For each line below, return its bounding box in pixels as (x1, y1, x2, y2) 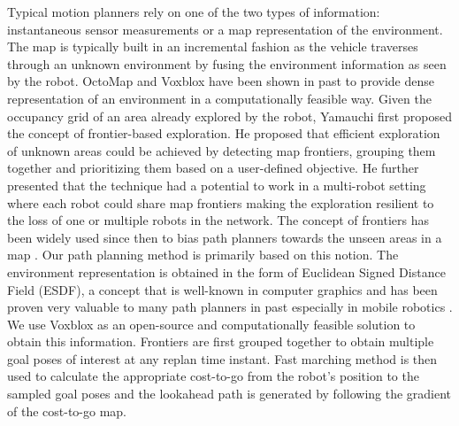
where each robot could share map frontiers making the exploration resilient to (7, 193, 434, 212)
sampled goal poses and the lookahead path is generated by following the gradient (7, 384, 452, 403)
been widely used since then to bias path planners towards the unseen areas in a (7, 228, 442, 246)
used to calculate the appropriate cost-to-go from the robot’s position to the (7, 367, 419, 385)
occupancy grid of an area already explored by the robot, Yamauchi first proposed (7, 106, 452, 125)
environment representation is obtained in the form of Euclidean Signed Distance (7, 262, 446, 281)
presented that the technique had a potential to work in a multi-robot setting (7, 175, 426, 194)
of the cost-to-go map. (7, 401, 127, 420)
